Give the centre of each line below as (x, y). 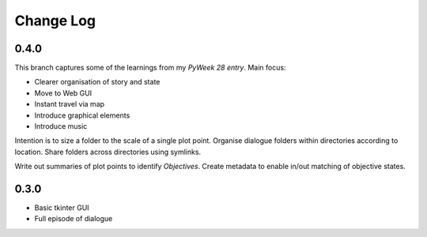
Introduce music (61, 126)
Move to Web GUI (63, 93)
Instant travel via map (70, 104)
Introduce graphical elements (82, 115)
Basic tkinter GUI (62, 208)
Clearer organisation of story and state (97, 82)
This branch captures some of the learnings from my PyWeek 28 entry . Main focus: (150, 68)
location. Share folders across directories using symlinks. (108, 152)
